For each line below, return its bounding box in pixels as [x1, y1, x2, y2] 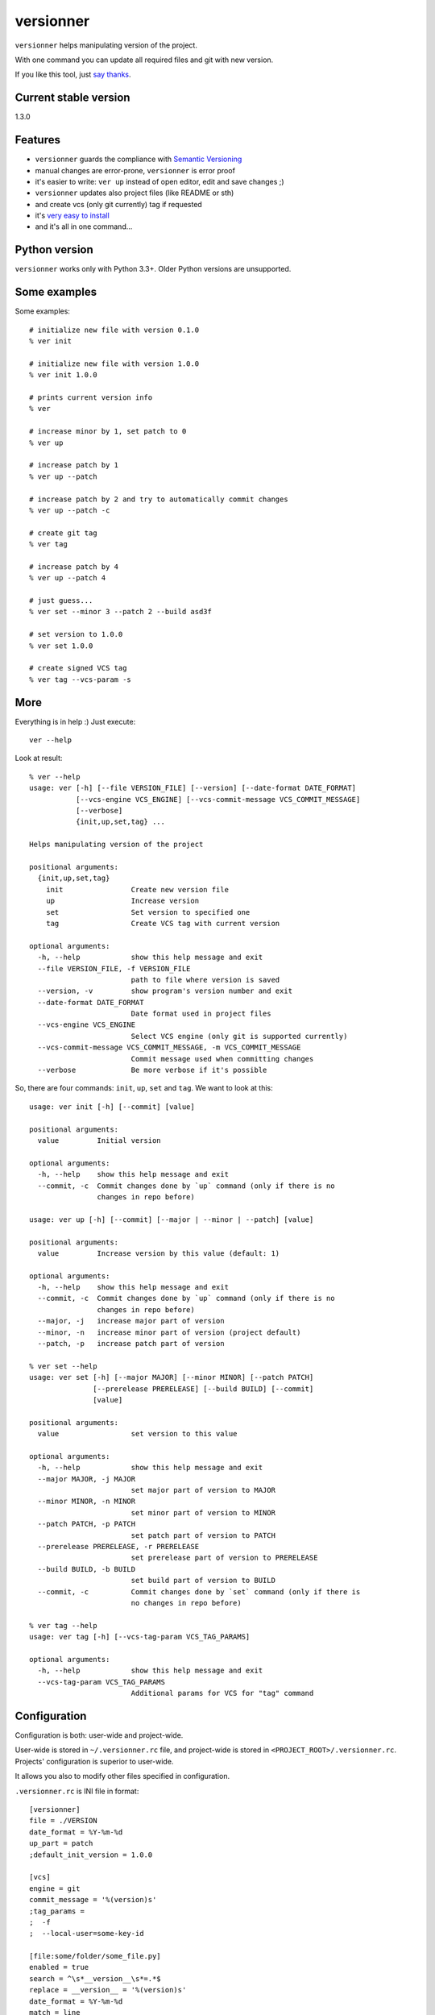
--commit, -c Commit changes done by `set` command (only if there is [37, 1587, 361, 1596]
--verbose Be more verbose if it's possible [37, 1066, 267, 1075]
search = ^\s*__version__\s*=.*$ [29, 1974, 161, 1983]
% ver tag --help [29, 1621, 97, 1630]
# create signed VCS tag [29, 663, 127, 673]
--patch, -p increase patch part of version [37, 1339, 225, 1348]
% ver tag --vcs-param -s [29, 675, 132, 684]
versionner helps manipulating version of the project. [14, 40, 197, 50]
